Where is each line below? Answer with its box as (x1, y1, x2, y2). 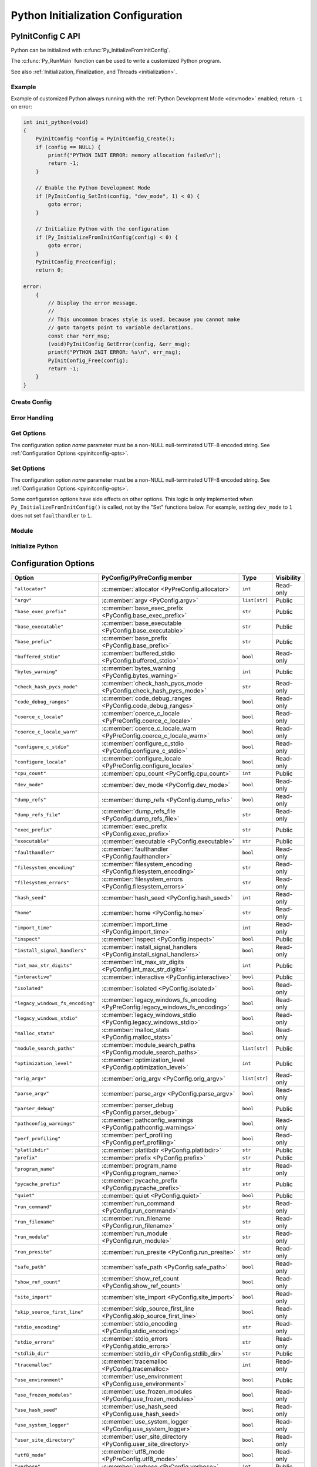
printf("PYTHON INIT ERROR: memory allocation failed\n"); (48, 151, 222, 158)
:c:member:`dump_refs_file (102, 807, 176, 815)
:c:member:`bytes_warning (102, 664, 176, 672)
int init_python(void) (23, 119, 89, 126)
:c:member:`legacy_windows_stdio (102, 1010, 197, 1019)
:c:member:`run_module (102, 1229, 168, 1238)
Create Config (11, 398, 52, 406)
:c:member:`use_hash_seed (102, 1402, 178, 1411)
